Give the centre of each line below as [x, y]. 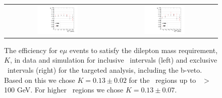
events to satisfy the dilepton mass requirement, [144, 50]
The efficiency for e [34, 50]
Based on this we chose [40, 80]
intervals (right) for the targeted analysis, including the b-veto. [105, 69]
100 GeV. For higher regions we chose [64, 90]
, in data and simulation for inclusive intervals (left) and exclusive [114, 60]
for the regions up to [162, 80]
